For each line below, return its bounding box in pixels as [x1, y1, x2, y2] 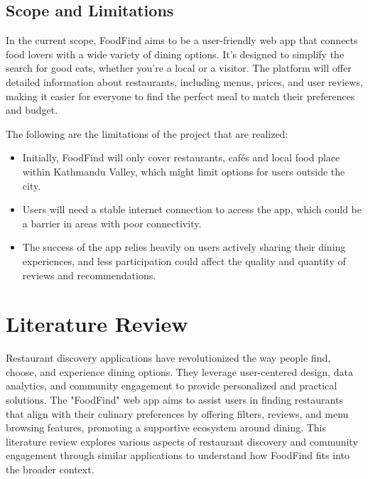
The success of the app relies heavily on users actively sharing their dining [22, 239, 346, 254]
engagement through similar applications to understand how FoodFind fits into [6, 448, 350, 463]
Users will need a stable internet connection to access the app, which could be [22, 202, 362, 217]
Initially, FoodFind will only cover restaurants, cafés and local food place [22, 150, 340, 165]
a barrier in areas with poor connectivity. [22, 215, 202, 230]
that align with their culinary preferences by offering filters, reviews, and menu [6, 406, 349, 421]
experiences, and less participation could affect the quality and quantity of [22, 253, 346, 268]
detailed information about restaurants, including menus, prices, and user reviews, [6, 74, 363, 89]
